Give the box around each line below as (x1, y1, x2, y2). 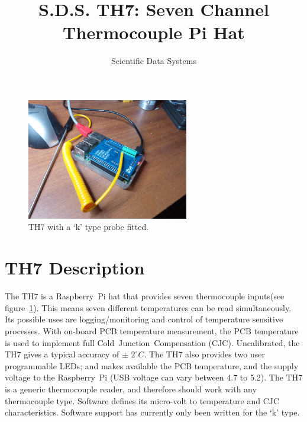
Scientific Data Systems (111, 55, 196, 67)
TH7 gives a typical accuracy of (5, 348, 119, 360)
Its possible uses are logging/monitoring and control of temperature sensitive (5, 313, 283, 325)
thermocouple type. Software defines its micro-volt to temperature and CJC (5, 394, 280, 407)
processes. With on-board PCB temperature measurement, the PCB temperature (5, 324, 299, 337)
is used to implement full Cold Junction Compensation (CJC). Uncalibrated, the (5, 336, 300, 349)
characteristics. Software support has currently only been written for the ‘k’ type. (5, 406, 300, 418)
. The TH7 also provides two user (144, 348, 265, 360)
